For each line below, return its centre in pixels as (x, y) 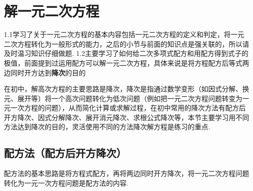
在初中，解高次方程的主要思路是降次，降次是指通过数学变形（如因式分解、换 (126, 89)
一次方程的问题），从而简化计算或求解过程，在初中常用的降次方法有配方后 (128, 108)
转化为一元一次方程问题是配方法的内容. (66, 182)
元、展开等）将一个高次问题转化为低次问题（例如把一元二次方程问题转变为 (123, 98)
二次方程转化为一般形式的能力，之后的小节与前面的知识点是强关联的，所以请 (126, 43)
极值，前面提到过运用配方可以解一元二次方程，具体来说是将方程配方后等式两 (126, 62)
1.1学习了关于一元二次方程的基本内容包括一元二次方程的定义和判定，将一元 (124, 34)
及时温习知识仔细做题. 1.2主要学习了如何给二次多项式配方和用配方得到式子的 (126, 53)
